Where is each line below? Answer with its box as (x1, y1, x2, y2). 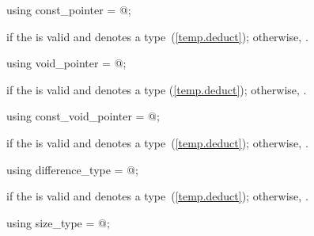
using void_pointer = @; (6, 55, 127, 71)
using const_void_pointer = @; (6, 108, 160, 124)
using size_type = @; (6, 214, 110, 230)
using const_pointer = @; (6, 2, 131, 17)
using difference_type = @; (6, 161, 138, 177)
